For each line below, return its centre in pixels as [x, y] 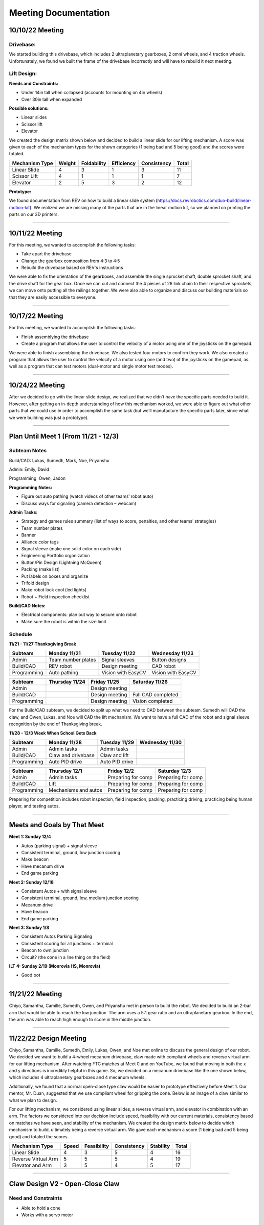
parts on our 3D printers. [34, 214]
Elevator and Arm [32, 1165]
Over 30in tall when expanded [52, 99]
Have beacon [35, 912]
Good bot [31, 975]
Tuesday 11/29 [117, 742]
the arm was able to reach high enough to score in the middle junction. [80, 1019]
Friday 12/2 [121, 771]
